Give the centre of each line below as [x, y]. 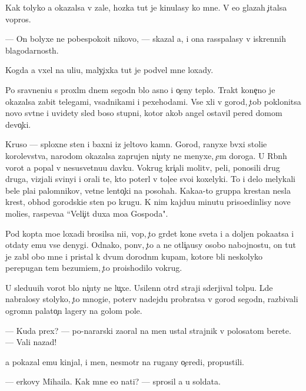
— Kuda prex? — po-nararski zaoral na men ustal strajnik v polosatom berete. [148, 330]
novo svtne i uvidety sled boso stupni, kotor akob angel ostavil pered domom [144, 113]
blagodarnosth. [32, 50]
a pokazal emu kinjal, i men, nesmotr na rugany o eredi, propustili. [125, 361]
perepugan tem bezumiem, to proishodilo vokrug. [94, 268]
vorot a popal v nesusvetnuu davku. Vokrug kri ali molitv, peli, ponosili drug [143, 167]
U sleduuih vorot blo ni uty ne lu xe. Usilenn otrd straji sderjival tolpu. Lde [139, 287]
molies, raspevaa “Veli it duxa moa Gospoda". [87, 213]
